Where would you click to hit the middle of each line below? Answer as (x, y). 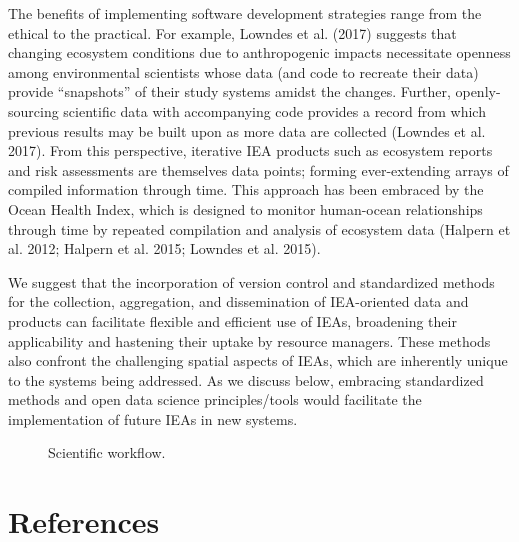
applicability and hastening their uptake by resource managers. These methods (249, 340)
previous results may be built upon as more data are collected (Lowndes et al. (247, 130)
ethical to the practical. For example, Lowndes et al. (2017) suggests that (232, 32)
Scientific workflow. (107, 452)
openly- (478, 91)
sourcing (33, 110)
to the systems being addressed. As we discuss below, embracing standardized (246, 379)
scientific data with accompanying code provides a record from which (274, 110)
